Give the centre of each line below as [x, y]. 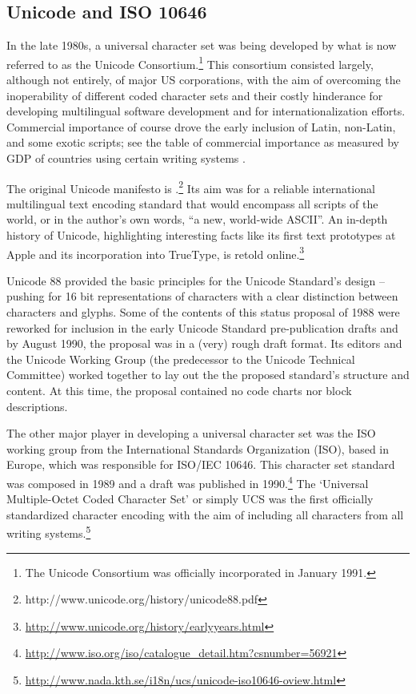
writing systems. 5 [49, 532]
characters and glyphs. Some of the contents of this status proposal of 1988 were [203, 312]
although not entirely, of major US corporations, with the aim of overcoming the [204, 80]
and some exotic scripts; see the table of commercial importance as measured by [203, 142]
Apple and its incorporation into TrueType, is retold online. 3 [156, 252]
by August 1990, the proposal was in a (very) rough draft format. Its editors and [204, 343]
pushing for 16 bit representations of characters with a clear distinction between [202, 296]
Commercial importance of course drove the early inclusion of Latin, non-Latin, [201, 126]
